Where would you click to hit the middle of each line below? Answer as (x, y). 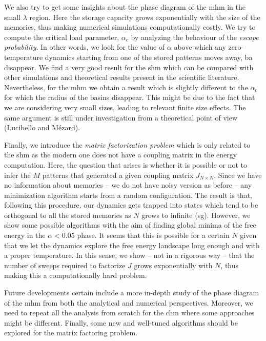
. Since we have (238, 175)
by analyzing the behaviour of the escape (195, 37)
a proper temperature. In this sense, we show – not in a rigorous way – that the (129, 255)
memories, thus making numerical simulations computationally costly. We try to (130, 27)
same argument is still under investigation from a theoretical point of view (121, 117)
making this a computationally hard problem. (76, 275)
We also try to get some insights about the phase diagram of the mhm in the (125, 7)
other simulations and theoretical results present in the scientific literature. (122, 77)
